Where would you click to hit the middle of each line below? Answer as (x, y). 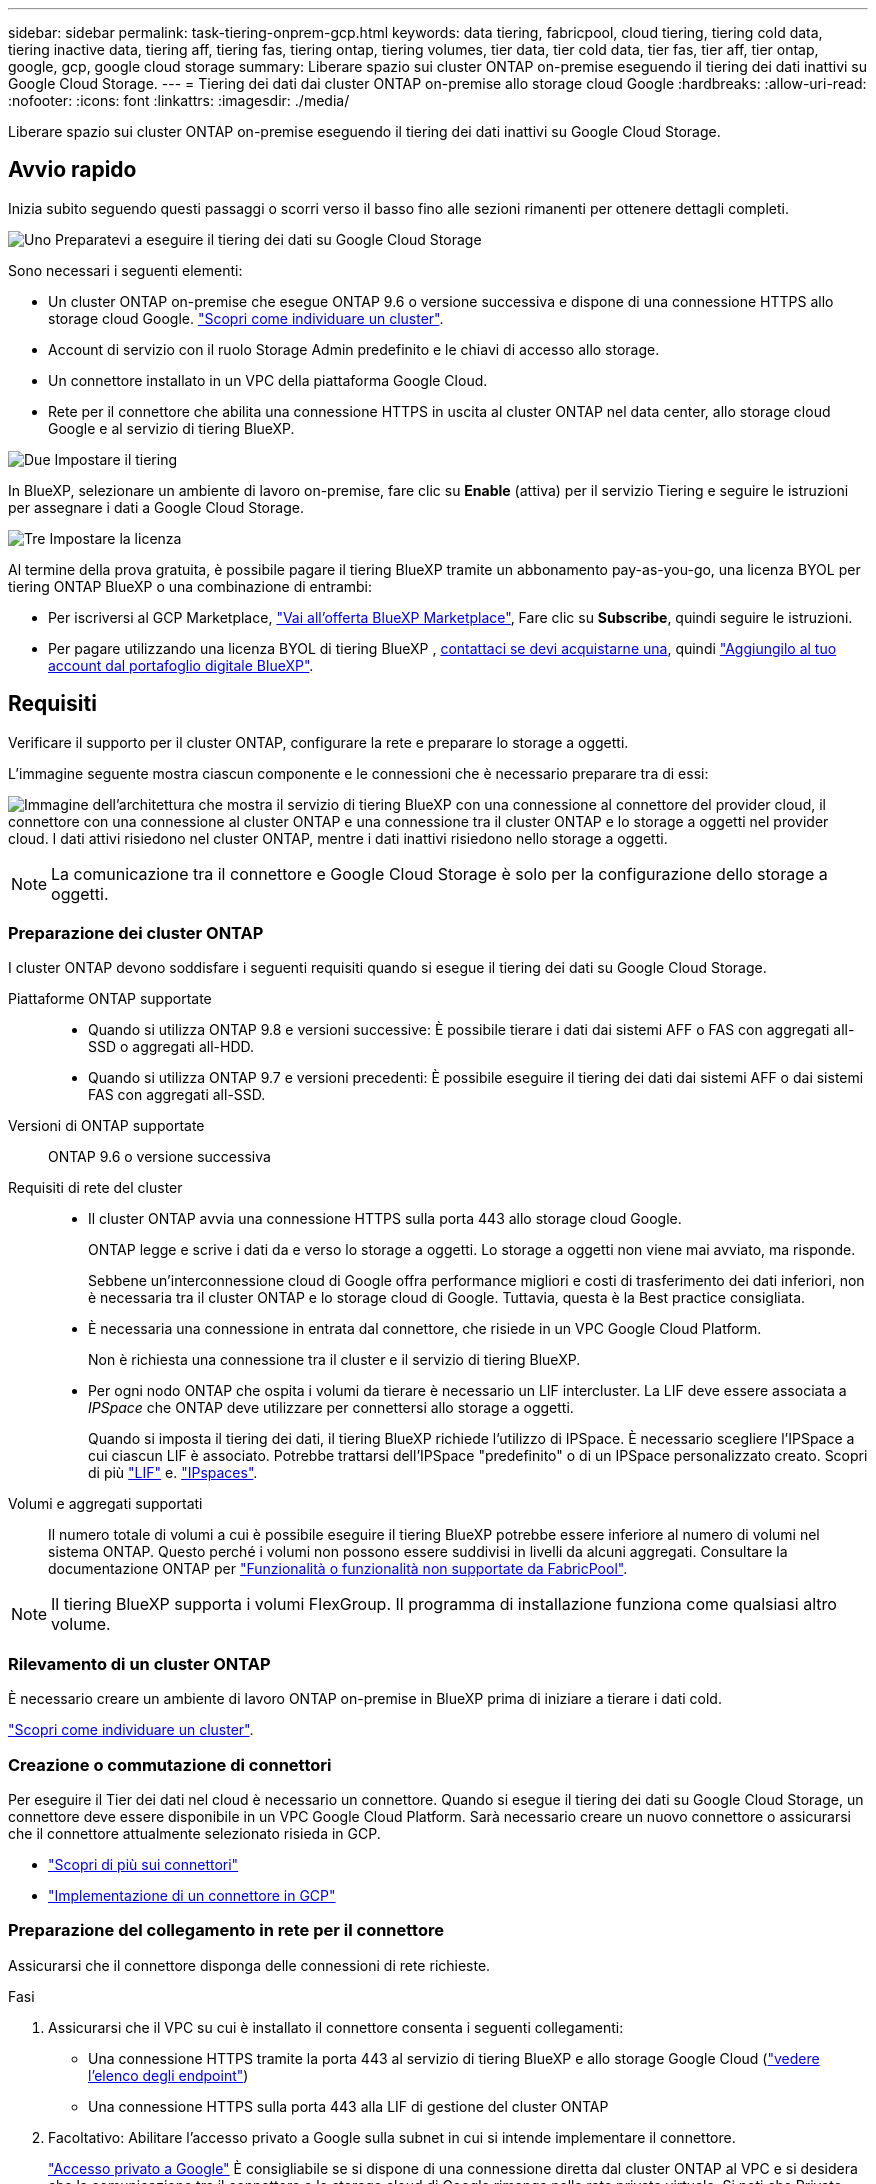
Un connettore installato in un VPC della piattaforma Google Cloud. (268, 380)
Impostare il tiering (116, 459)
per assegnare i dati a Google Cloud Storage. (156, 507)
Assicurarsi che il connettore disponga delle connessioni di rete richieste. (249, 1965)
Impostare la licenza (115, 538)
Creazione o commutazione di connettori (170, 1764)
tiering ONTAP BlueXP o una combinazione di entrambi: (190, 586)
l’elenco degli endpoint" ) (168, 2075)
